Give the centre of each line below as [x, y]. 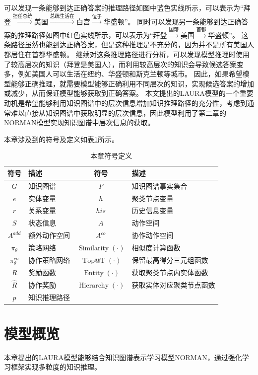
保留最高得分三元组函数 [170, 260]
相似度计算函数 [156, 247]
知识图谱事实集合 [160, 186]
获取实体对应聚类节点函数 [173, 284]
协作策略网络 [49, 260]
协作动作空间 [153, 235]
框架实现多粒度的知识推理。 [56, 367]
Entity [94, 273]
